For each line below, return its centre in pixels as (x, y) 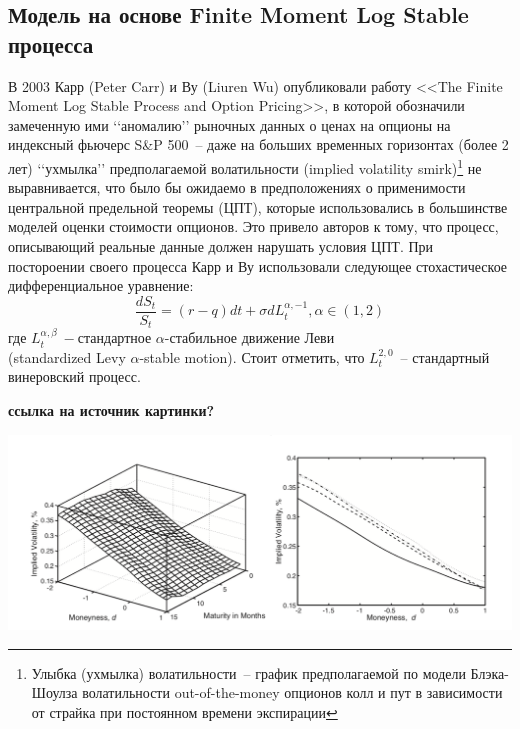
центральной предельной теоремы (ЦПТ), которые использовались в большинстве (258, 206)
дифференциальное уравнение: (101, 285)
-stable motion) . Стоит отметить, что (252, 356)
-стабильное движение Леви (249, 337)
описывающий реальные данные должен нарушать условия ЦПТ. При (221, 246)
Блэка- (489, 672)
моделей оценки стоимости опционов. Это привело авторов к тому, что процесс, (253, 226)
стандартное (114, 337)
